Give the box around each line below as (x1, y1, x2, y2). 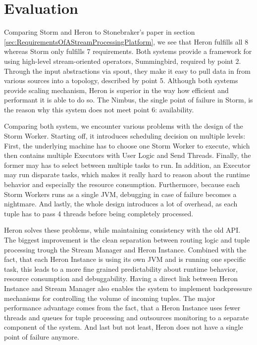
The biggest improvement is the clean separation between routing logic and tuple (4, 235, 250, 245)
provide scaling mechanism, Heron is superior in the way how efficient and (4, 85, 229, 95)
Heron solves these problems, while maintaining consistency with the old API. (4, 225, 241, 235)
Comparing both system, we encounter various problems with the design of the (4, 121, 243, 131)
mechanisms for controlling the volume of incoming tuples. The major (4, 293, 215, 303)
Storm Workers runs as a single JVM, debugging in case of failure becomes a (4, 189, 237, 199)
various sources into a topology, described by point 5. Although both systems (4, 75, 238, 86)
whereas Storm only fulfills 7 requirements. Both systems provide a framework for (4, 46, 252, 56)
